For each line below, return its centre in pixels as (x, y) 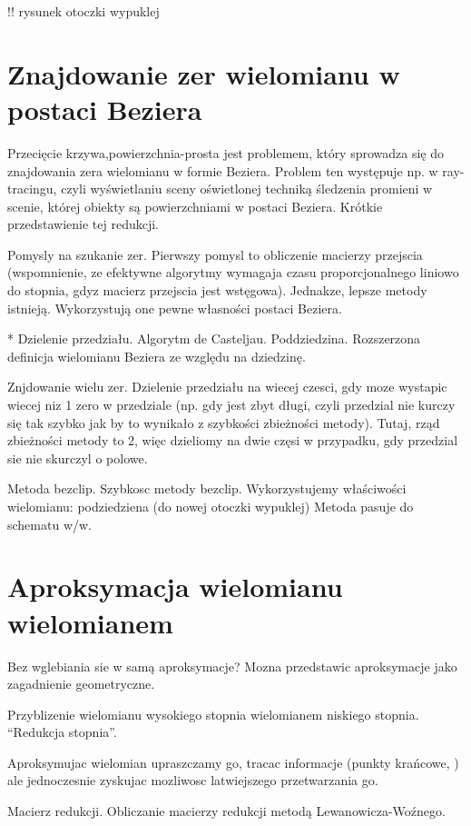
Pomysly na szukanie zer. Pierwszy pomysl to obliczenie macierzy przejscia (215, 254)
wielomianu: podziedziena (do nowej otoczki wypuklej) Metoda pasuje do (211, 506)
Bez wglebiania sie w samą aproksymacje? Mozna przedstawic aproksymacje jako (232, 666)
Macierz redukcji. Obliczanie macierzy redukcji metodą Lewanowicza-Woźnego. (226, 811)
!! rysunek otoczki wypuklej (83, 11)
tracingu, (32, 189)
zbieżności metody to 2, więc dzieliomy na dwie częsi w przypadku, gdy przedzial (233, 440)
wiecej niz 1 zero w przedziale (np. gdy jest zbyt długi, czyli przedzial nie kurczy (231, 405)
